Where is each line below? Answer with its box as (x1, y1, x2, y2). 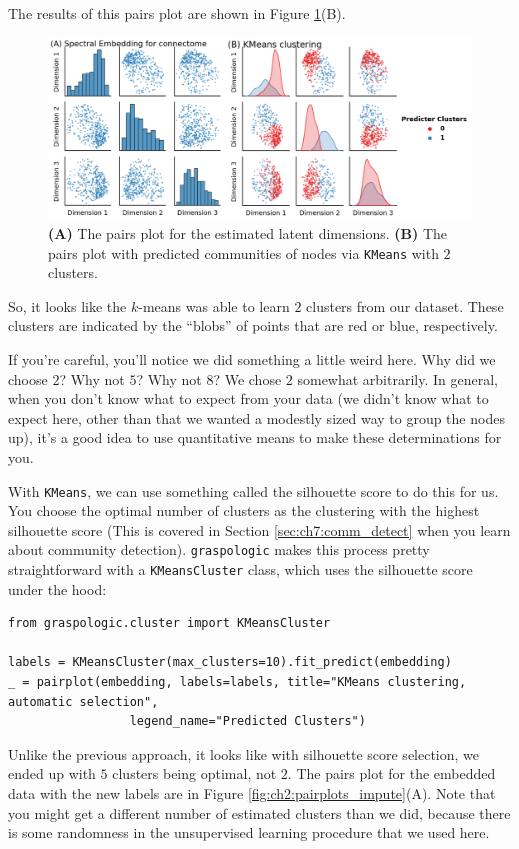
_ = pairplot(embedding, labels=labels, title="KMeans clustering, (8, 675, 467, 690)
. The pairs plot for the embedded (287, 763, 496, 784)
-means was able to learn (138, 295, 290, 316)
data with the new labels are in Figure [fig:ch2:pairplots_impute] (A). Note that (8, 783, 496, 804)
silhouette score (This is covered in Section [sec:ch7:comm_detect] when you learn (8, 519, 511, 540)
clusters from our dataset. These (306, 295, 504, 316)
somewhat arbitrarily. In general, (297, 368, 498, 389)
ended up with (8, 763, 96, 784)
